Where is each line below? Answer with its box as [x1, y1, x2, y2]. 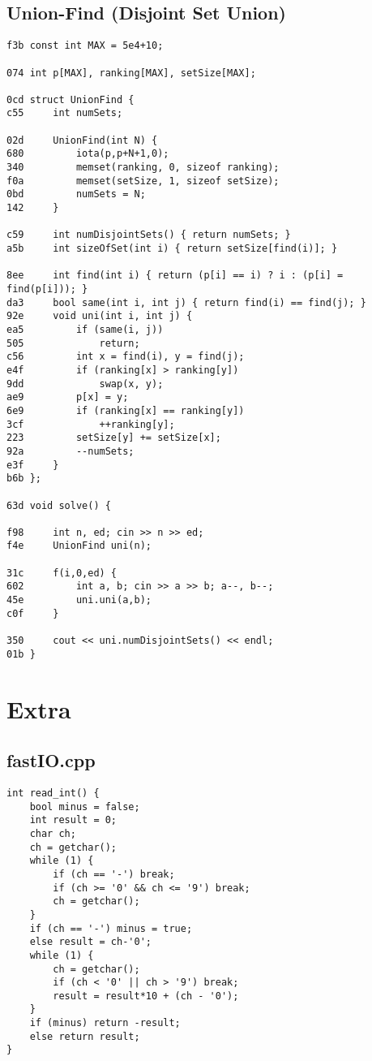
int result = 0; [29, 814, 118, 826]
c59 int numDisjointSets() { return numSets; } [6, 229, 291, 241]
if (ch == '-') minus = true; [29, 922, 193, 934]
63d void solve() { [6, 499, 111, 511]
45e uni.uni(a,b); [6, 594, 152, 606]
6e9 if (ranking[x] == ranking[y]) [6, 404, 245, 416]
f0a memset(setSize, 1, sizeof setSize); [6, 175, 280, 187]
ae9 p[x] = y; [6, 391, 129, 403]
